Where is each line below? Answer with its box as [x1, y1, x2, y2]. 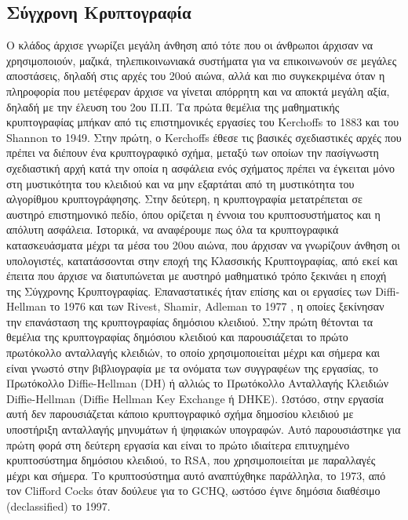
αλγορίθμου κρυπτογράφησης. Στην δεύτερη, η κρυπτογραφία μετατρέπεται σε [6, 191, 362, 207]
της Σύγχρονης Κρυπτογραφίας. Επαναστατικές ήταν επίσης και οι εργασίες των [6, 282, 372, 299]
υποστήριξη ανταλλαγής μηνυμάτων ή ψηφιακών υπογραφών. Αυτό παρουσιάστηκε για [6, 421, 401, 438]
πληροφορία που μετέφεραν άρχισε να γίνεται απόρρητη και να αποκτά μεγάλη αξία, [6, 82, 390, 99]
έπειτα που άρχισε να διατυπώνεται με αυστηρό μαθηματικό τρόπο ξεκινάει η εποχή [6, 267, 387, 284]
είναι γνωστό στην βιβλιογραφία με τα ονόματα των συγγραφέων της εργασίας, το [6, 359, 379, 376]
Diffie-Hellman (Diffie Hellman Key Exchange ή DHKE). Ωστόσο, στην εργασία [6, 390, 384, 406]
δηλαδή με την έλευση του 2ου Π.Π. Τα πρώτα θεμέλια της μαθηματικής [6, 98, 340, 115]
